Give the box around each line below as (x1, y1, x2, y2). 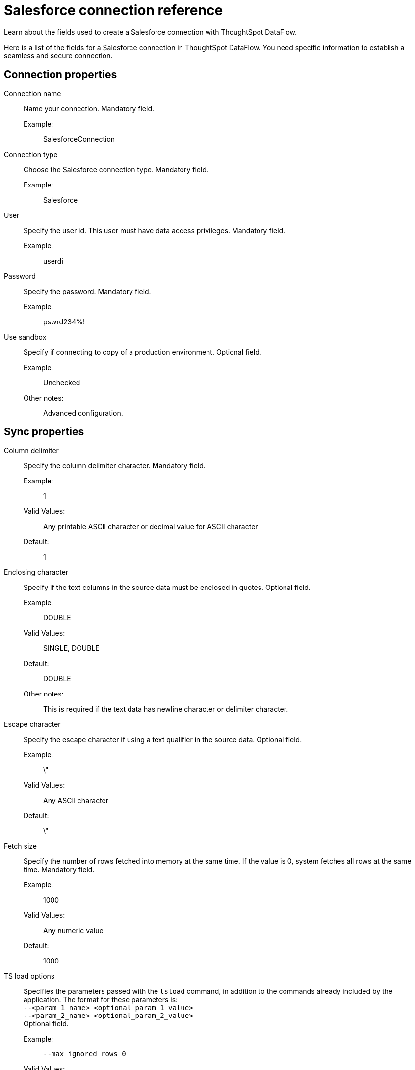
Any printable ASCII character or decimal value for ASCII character (43, 522, 258, 531)
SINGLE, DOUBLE (43, 644, 100, 653)
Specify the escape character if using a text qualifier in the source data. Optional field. (24, 735, 302, 744)
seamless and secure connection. (4, 51, 113, 60)
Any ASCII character (43, 796, 108, 805)
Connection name (4, 89, 61, 98)
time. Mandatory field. (24, 865, 95, 874)
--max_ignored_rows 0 (43, 1050, 126, 1058)
